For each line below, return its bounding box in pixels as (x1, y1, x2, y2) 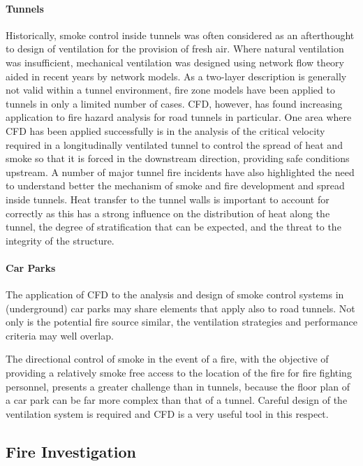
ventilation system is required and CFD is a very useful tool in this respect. (6, 406, 329, 421)
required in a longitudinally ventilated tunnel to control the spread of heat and (6, 137, 343, 152)
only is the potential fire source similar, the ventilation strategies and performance (6, 314, 357, 329)
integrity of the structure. (6, 233, 114, 247)
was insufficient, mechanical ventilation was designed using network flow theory (6, 54, 344, 69)
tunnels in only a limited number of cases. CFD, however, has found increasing (6, 96, 343, 110)
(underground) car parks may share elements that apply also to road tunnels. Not (6, 300, 355, 315)
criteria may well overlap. (6, 328, 114, 342)
